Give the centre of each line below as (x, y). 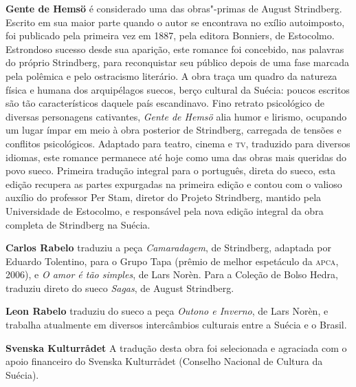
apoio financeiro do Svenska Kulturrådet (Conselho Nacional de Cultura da (164, 361)
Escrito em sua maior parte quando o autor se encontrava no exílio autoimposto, (175, 22)
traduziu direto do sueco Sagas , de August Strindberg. (120, 287)
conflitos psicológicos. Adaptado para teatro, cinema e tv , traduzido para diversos (178, 143)
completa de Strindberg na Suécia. (78, 224)
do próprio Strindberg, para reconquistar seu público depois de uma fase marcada (178, 62)
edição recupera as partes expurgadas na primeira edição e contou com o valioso (174, 184)
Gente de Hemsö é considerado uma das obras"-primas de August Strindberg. (174, 8)
